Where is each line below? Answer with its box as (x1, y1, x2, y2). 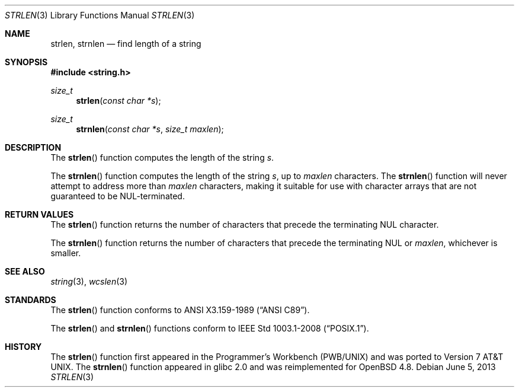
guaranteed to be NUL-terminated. (50, 191, 185, 201)
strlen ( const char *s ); (76, 95, 161, 106)
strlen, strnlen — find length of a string (50, 39, 201, 49)
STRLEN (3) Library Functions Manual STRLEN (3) (5, 10, 195, 20)
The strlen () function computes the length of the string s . (50, 152, 274, 162)
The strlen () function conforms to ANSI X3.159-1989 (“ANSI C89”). (50, 305, 310, 315)
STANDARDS (5, 295, 56, 305)
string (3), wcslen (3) (50, 276, 128, 286)
